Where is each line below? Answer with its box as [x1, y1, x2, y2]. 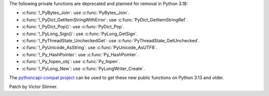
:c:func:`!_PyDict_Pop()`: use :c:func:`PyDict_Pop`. [21, 24, 125, 30]
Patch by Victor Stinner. [9, 84, 58, 90]
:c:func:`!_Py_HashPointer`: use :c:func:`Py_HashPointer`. [21, 51, 139, 57]
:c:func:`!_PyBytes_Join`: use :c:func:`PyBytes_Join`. [21, 10, 130, 16]
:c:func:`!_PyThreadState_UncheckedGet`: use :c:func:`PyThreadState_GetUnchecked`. [21, 37, 200, 43]
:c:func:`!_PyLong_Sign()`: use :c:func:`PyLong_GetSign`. [21, 30, 138, 37]
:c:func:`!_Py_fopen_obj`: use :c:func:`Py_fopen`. [21, 59, 121, 65]
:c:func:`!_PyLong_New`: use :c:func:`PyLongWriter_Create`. [21, 65, 145, 72]
